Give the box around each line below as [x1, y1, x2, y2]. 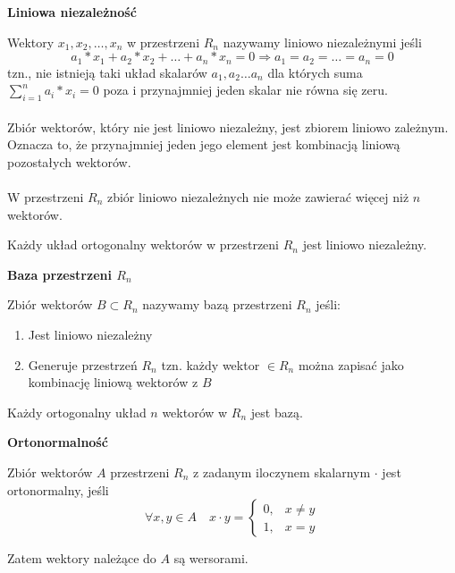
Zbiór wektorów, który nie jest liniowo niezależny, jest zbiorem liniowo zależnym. [7, 117, 449, 136]
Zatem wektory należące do [7, 549, 156, 568]
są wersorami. [173, 549, 249, 568]
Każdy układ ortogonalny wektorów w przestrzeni [7, 235, 279, 254]
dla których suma [267, 63, 363, 81]
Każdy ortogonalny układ [7, 402, 147, 421]
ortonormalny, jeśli [7, 480, 109, 499]
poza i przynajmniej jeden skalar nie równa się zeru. [103, 80, 388, 99]
